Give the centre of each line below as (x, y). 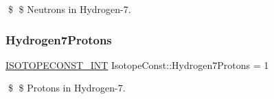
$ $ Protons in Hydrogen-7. (67, 88)
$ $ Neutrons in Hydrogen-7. (69, 9)
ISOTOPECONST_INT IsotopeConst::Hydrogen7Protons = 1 (137, 65)
